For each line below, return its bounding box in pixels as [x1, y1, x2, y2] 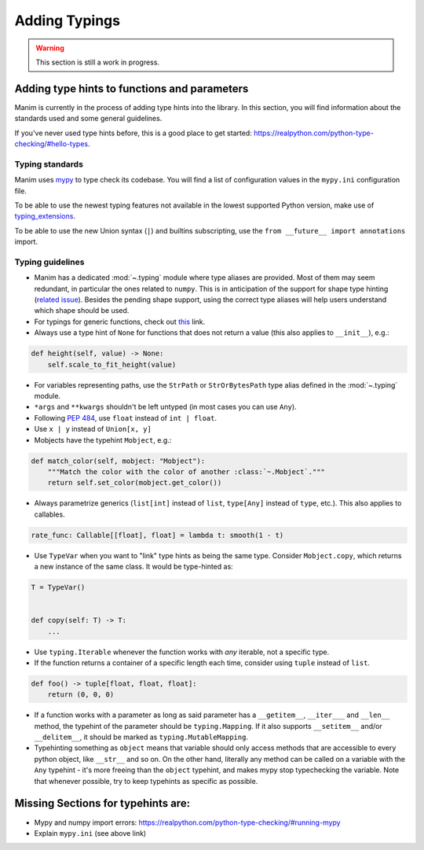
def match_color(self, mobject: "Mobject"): [31, 456, 206, 465]
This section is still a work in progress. [35, 57, 160, 67]
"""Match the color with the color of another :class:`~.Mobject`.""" [47, 467, 326, 476]
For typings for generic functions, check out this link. [34, 317, 206, 326]
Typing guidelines [14, 256, 85, 267]
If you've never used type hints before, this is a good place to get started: [14, 128, 253, 138]
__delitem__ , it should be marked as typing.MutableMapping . [34, 732, 249, 742]
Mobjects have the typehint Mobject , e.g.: [34, 435, 172, 444]
